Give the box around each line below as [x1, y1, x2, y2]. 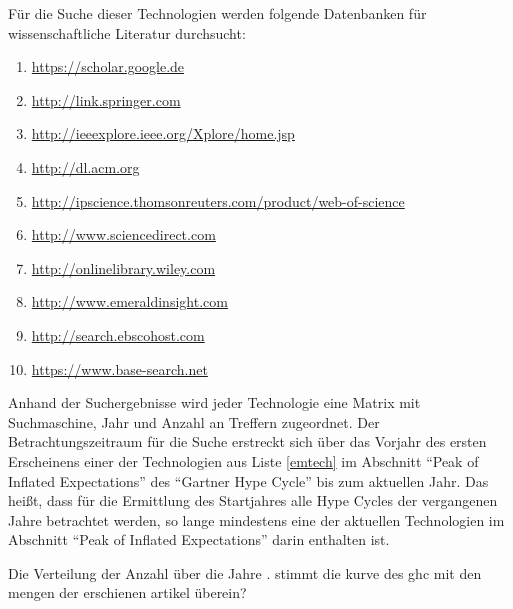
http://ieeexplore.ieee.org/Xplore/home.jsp [31, 123, 295, 144]
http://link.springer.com [31, 89, 181, 110]
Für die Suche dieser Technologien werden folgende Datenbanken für [8, 3, 427, 23]
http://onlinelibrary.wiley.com [31, 257, 216, 278]
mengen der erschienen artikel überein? [8, 582, 247, 603]
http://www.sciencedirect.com [31, 224, 216, 245]
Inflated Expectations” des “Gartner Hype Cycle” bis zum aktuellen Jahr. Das [8, 470, 489, 491]
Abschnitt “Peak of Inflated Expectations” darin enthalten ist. [8, 529, 390, 550]
